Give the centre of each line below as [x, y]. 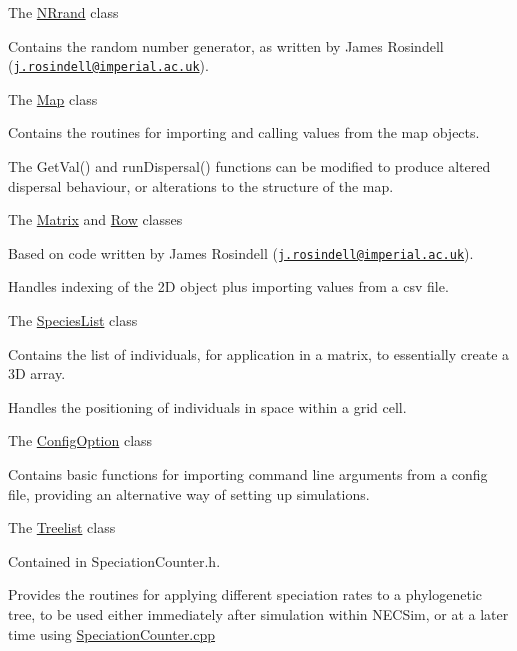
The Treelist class [62, 527]
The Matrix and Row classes [95, 219]
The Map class [53, 98]
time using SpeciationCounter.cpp [112, 633]
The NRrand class [63, 12]
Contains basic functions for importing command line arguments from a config [248, 474]
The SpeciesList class [73, 320]
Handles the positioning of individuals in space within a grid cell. [207, 406]
